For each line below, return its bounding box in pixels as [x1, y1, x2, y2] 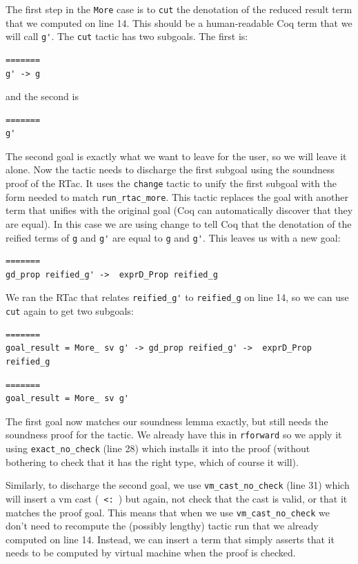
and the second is [6, 89, 79, 104]
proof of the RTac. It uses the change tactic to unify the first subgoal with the [6, 176, 337, 191]
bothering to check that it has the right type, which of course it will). [6, 454, 299, 469]
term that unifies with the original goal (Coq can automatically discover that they [6, 203, 353, 217]
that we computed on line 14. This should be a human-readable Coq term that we [6, 15, 352, 30]
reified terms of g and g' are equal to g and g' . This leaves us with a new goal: [6, 230, 341, 244]
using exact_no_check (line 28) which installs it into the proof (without [6, 440, 310, 455]
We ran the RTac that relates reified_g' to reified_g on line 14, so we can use [6, 290, 349, 304]
